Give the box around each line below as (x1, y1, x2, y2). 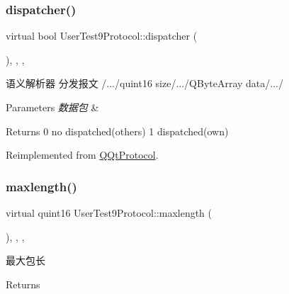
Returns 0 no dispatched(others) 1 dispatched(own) (6, 123, 229, 138)
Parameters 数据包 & (6, 100, 99, 114)
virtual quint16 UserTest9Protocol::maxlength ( (6, 205, 212, 220)
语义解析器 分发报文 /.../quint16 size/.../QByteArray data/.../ (6, 76, 283, 91)
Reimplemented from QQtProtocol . (6, 147, 159, 162)
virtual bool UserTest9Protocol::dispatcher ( (6, 28, 198, 43)
